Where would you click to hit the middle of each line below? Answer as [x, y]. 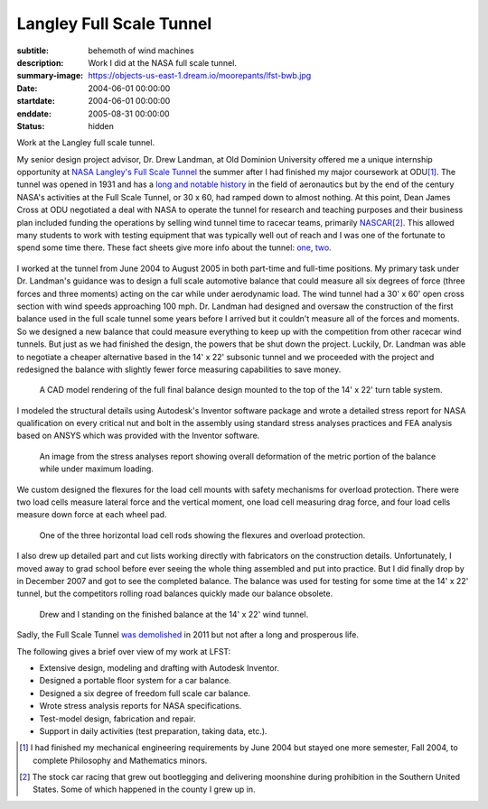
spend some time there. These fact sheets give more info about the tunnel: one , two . [174, 247]
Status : [31, 126]
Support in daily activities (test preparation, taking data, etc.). [153, 730]
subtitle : [33, 51]
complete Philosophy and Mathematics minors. [120, 760]
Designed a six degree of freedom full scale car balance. [145, 693]
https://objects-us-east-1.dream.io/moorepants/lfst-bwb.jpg [200, 76]
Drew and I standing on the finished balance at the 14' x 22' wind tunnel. [174, 614]
